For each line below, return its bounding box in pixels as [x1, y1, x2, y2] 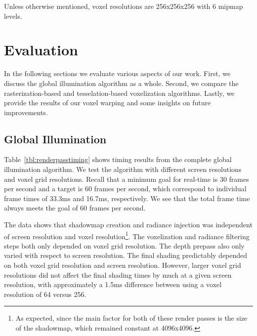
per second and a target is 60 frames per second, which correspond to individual [4, 183, 247, 194]
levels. [4, 10, 22, 21]
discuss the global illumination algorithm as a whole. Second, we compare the [4, 78, 239, 88]
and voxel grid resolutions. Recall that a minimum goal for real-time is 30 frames [4, 173, 249, 184]
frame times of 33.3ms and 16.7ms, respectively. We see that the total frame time [4, 193, 250, 203]
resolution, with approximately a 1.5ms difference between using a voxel [4, 279, 222, 290]
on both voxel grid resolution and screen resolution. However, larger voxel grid [4, 260, 241, 270]
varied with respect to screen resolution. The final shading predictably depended [4, 250, 248, 260]
